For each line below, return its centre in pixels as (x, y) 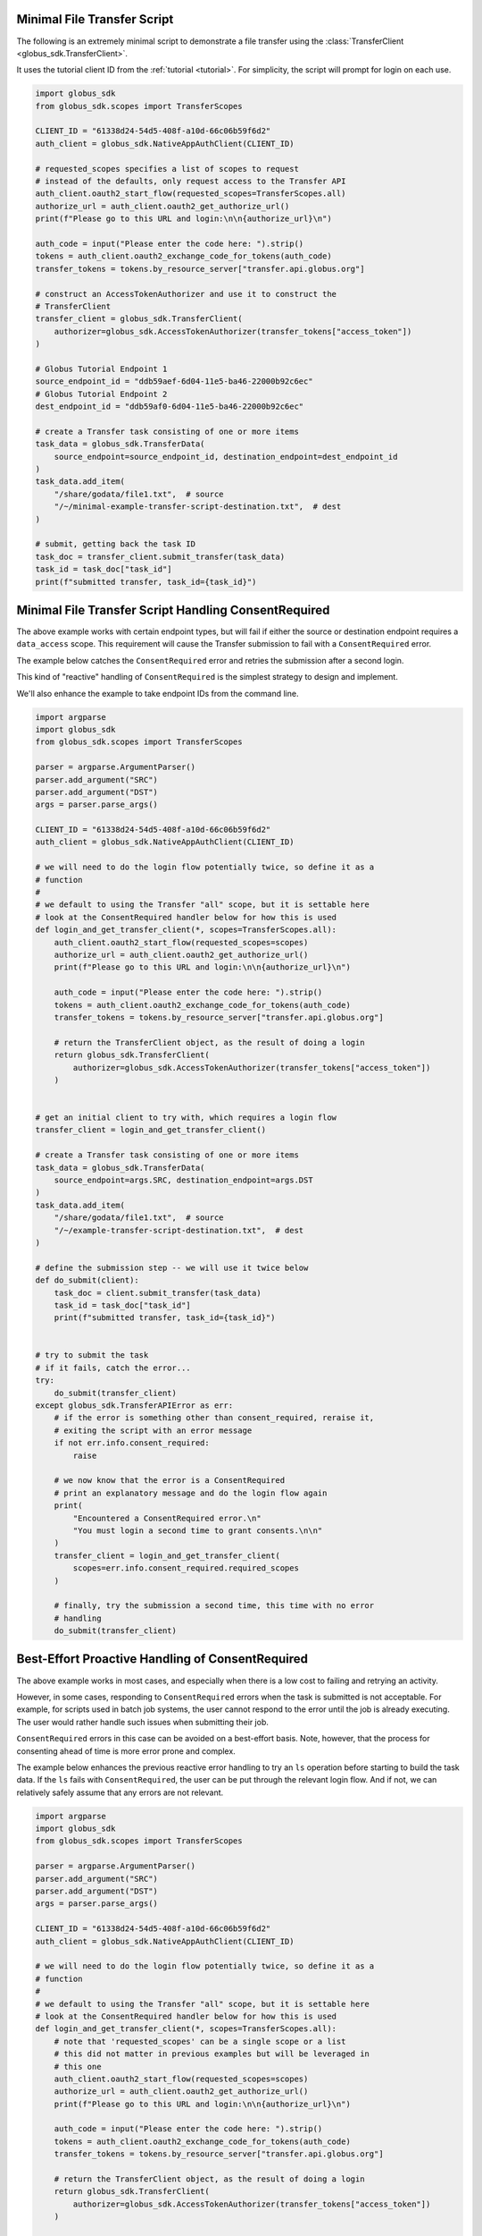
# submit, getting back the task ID (116, 544)
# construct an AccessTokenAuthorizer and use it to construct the (186, 294)
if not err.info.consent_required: (132, 1443)
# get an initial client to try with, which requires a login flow (186, 1118)
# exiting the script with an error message (153, 1430)
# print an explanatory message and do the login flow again (191, 1493)
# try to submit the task (92, 1355)
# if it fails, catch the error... (113, 1368)
